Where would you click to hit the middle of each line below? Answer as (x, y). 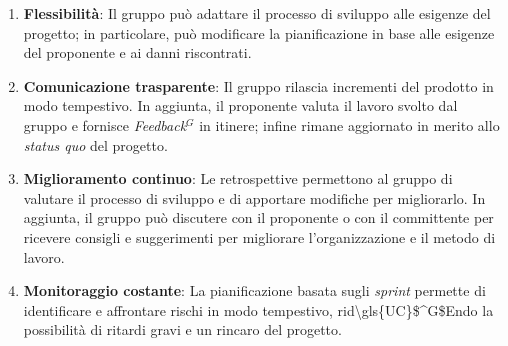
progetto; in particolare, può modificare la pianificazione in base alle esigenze (259, 32)
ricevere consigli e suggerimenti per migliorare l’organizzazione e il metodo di (259, 236)
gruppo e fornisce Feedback (105, 124)
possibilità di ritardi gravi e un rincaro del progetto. (182, 329)
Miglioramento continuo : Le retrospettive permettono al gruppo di (238, 178)
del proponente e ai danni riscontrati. (137, 52)
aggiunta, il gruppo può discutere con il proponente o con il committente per (258, 217)
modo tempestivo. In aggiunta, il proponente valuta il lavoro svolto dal (240, 105)
